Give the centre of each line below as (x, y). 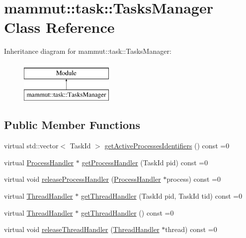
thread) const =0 (191, 229)
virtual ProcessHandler (39, 162)
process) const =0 (194, 179)
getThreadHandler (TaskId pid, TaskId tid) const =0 (162, 196)
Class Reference (59, 27)
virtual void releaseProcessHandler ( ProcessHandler (82, 179)
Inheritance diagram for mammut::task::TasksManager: (88, 51)
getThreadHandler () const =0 (127, 212)
